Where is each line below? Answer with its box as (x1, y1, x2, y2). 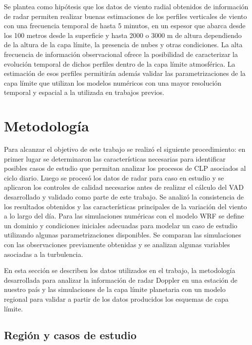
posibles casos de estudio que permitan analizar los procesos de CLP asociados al (4, 163, 246, 173)
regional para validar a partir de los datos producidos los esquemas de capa (4, 293, 229, 304)
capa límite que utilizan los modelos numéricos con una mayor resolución (4, 77, 222, 88)
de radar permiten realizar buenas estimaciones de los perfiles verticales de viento (4, 11, 247, 21)
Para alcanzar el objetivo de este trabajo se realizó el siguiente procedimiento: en (4, 144, 246, 154)
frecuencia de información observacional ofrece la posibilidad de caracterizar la (4, 49, 238, 59)
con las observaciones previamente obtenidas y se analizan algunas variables (4, 239, 230, 249)
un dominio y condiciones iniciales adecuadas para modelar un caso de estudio (4, 220, 237, 230)
